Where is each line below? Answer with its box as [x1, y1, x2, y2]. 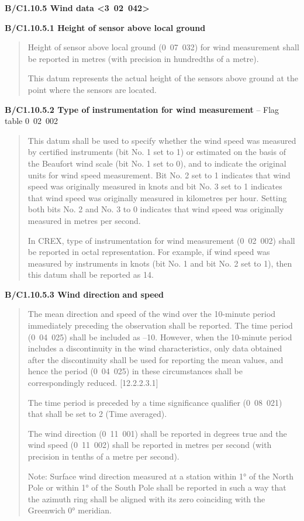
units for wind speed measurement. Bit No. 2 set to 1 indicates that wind [27, 168, 291, 181]
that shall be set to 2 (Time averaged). [27, 408, 167, 420]
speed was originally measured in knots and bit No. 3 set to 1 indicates [27, 180, 282, 192]
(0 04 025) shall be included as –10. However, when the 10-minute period [27, 330, 292, 343]
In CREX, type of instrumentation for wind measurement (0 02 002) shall [27, 234, 295, 246]
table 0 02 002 [5, 115, 58, 127]
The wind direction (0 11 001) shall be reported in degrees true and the [27, 427, 287, 439]
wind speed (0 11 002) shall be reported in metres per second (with [27, 439, 272, 451]
